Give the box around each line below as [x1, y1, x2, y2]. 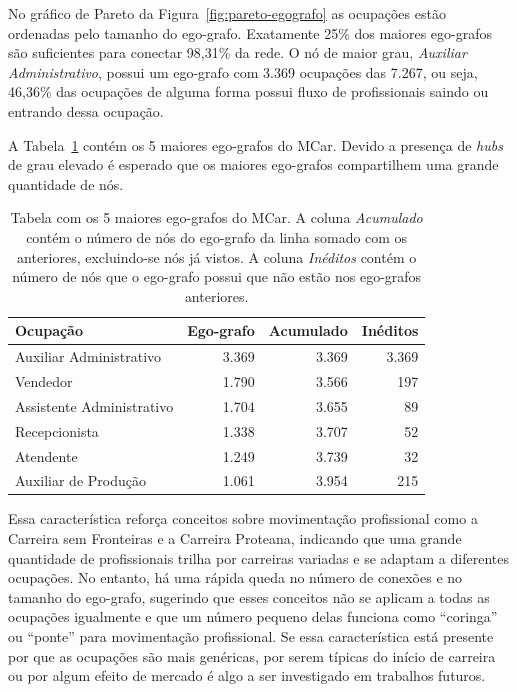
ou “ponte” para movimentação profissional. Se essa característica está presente [8, 626, 494, 647]
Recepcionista [15, 420, 99, 441]
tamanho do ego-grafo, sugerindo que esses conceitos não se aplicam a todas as [8, 586, 490, 607]
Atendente [15, 445, 78, 466]
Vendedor [15, 371, 73, 391]
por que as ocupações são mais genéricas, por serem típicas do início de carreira [8, 645, 496, 666]
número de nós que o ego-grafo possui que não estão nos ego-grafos [12, 266, 422, 287]
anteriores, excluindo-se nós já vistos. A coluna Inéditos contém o [17, 246, 417, 267]
